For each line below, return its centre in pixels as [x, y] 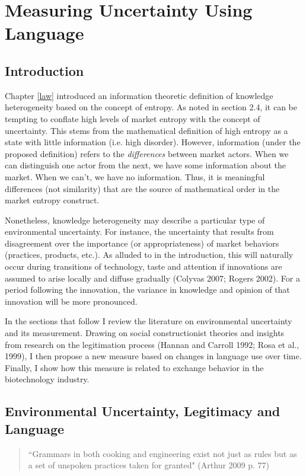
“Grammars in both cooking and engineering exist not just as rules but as [162, 453]
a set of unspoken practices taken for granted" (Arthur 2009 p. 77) [149, 465]
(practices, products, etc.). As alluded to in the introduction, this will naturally [149, 255]
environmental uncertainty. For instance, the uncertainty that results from [139, 231]
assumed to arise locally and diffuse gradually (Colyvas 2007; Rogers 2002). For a [152, 278]
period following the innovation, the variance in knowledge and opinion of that [147, 290]
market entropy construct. [52, 200]
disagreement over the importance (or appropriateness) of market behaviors [142, 243]
